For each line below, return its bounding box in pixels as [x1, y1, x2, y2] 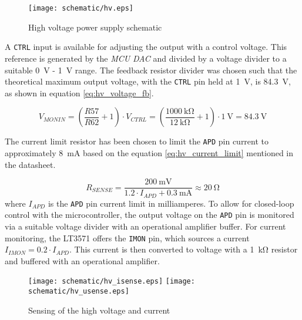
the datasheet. [5, 158, 56, 170]
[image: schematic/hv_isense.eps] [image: [28, 277, 195, 286]
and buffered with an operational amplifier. [5, 254, 160, 267]
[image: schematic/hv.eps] [28, 4, 133, 12]
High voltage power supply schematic [28, 21, 162, 33]
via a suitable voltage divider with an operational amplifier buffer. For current [5, 220, 286, 233]
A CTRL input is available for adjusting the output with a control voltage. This [5, 41, 287, 53]
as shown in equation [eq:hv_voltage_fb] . [5, 86, 154, 99]
